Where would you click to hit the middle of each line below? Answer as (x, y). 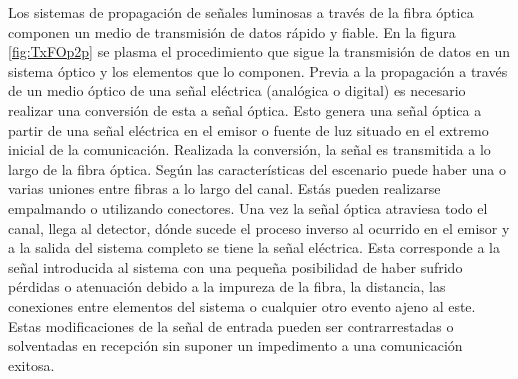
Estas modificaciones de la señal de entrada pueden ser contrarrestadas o (231, 325)
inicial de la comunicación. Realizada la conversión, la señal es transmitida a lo (249, 149)
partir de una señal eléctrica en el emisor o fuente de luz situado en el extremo (248, 129)
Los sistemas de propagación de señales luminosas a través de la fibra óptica (241, 12)
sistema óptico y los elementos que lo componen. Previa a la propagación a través (258, 70)
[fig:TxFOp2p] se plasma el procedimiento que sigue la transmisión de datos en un (259, 51)
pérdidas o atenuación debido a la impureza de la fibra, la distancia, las (227, 286)
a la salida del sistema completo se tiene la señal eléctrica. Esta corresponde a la (254, 247)
